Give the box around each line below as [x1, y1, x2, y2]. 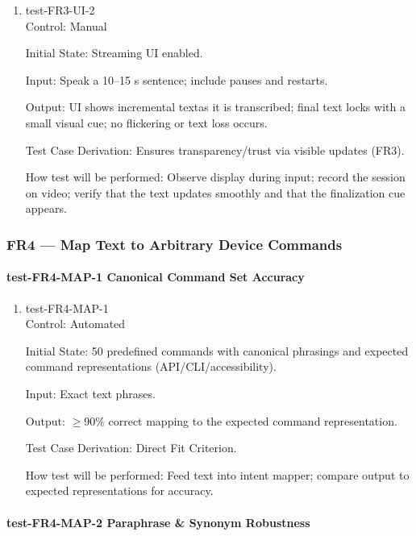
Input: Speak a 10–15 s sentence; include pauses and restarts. [25, 71, 328, 88]
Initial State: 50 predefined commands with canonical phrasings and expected [25, 342, 409, 359]
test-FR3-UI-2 [25, 2, 95, 18]
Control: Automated [25, 315, 126, 332]
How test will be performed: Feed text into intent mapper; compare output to [25, 466, 410, 483]
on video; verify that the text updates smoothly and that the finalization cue [25, 184, 406, 201]
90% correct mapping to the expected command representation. [84, 412, 397, 429]
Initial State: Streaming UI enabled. [25, 44, 203, 61]
